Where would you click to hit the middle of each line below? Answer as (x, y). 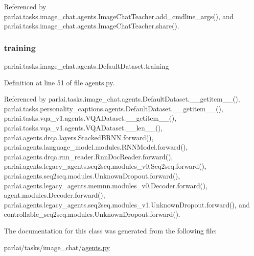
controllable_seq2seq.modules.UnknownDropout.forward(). (92, 214)
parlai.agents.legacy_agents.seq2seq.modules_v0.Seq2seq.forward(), (105, 166)
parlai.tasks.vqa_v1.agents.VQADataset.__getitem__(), (90, 118)
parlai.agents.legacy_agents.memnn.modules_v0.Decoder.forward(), (106, 185)
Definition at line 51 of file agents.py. (59, 82)
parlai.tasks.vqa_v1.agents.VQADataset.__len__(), (83, 127)
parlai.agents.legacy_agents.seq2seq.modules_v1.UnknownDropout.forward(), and (127, 204)
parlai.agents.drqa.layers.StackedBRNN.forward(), (79, 137)
